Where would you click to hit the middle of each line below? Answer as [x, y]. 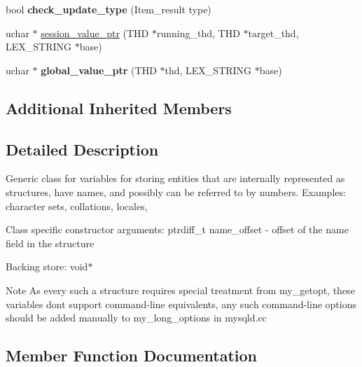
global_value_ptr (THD [99, 70]
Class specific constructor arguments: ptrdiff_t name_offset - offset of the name [177, 229]
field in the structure [50, 243]
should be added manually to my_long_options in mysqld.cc [136, 318]
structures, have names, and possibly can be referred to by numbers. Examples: [176, 192]
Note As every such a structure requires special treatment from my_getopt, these [180, 290]
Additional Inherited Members [119, 108]
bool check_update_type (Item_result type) [109, 9]
